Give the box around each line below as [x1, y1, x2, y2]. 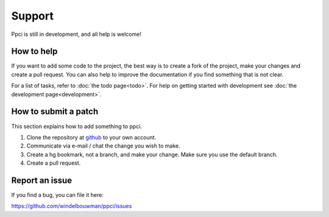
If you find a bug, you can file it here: [11, 191, 104, 198]
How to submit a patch [11, 107, 99, 117]
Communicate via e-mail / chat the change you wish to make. [26, 142, 180, 149]
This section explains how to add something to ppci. [11, 123, 143, 130]
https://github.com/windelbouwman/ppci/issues [11, 202, 132, 210]
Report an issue [11, 175, 73, 185]
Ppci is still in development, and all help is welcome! [11, 30, 141, 38]
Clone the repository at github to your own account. [26, 133, 157, 141]
